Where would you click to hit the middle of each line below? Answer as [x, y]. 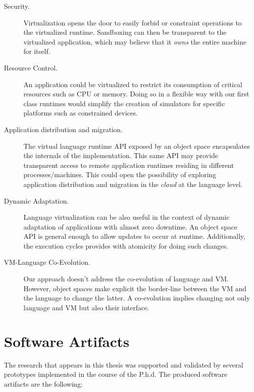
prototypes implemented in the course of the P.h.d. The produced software [116, 374]
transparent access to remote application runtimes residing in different [129, 165]
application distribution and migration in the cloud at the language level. [133, 184]
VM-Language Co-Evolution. [47, 262]
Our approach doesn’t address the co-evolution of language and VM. [126, 279]
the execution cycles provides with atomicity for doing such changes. [126, 245]
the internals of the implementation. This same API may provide [121, 155]
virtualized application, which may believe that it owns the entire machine [135, 41]
